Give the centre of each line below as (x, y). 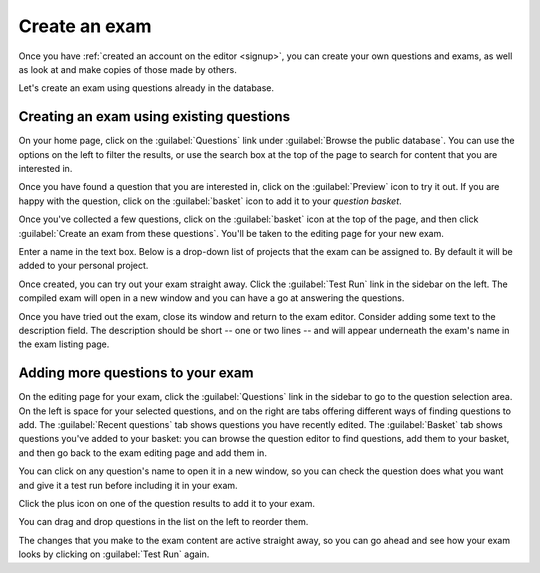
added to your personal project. (83, 266)
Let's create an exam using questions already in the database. (146, 88)
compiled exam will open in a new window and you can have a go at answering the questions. (211, 298)
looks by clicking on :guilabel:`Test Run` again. (114, 554)
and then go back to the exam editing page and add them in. (142, 452)
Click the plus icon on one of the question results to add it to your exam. (166, 503)
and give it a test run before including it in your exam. (128, 485)
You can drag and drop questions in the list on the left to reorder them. (163, 522)
